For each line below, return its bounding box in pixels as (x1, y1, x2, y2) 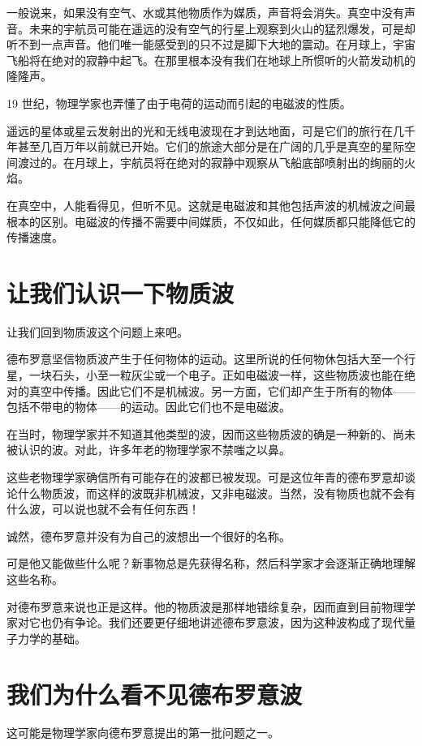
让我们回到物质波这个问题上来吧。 (6, 323, 188, 340)
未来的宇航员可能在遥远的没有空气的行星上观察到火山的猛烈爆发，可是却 (28, 19, 416, 36)
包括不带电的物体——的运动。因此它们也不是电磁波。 (6, 398, 291, 415)
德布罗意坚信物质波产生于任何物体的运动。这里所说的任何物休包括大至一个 (6, 350, 404, 367)
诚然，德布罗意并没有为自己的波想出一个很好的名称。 (6, 527, 291, 544)
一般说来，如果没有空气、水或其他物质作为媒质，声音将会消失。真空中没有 (6, 4, 404, 20)
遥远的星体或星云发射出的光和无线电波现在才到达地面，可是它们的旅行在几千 (6, 122, 416, 139)
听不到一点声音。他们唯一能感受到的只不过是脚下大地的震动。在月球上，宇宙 (6, 36, 416, 53)
